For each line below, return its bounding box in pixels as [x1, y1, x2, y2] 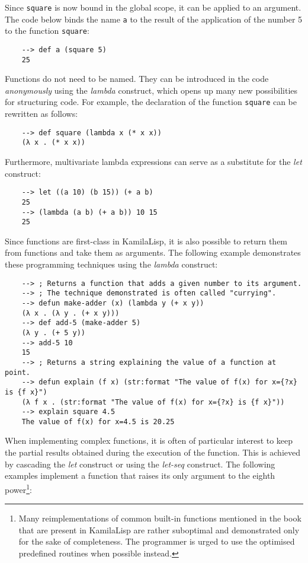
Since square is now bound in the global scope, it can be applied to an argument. [5, 1, 301, 13]
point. [5, 368, 30, 377]
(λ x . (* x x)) [21, 138, 86, 147]
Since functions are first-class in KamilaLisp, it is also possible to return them [5, 234, 288, 247]
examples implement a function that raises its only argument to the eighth [5, 469, 275, 482]
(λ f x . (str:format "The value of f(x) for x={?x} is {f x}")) [21, 397, 285, 406]
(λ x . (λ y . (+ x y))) [21, 308, 120, 317]
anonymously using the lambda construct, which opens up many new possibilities [5, 84, 298, 96]
